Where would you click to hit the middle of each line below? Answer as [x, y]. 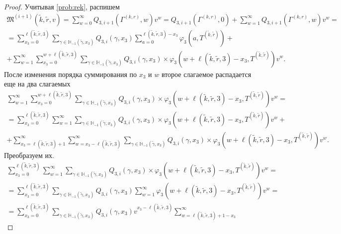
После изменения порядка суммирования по [71, 74]
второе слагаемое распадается [206, 74]
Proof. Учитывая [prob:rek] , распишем [62, 6]
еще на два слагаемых [37, 84]
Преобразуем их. [29, 155]
